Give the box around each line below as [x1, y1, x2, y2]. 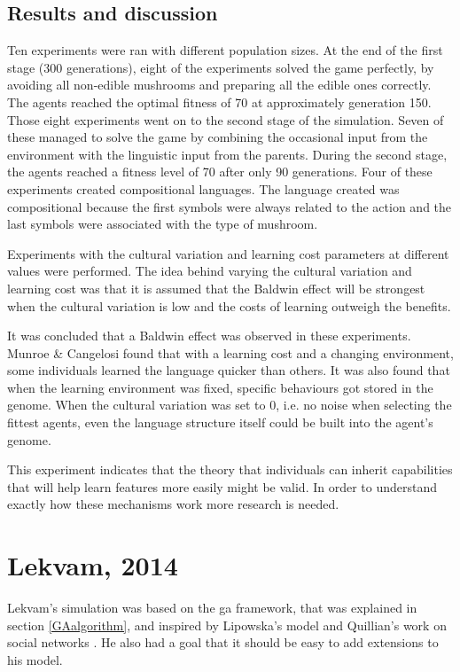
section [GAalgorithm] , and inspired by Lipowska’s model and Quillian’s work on [7, 615, 447, 634]
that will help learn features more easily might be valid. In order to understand [7, 477, 438, 496]
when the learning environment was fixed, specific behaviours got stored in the [7, 378, 433, 396]
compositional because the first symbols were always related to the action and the [7, 197, 452, 215]
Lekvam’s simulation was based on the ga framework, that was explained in [7, 598, 417, 617]
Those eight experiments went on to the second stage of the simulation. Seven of [7, 110, 444, 129]
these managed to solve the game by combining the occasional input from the [7, 128, 428, 146]
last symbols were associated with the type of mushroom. [7, 215, 318, 233]
